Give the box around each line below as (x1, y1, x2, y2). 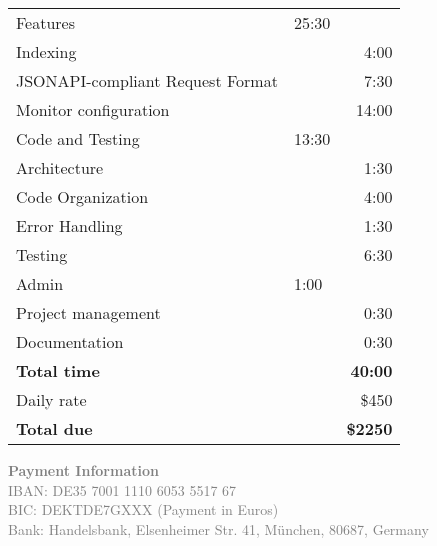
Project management (16, 301, 161, 324)
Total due (16, 417, 93, 440)
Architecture (16, 156, 104, 179)
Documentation (16, 330, 124, 353)
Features (16, 11, 76, 34)
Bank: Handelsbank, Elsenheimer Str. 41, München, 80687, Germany (8, 518, 429, 539)
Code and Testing (16, 127, 140, 150)
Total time (16, 359, 100, 382)
